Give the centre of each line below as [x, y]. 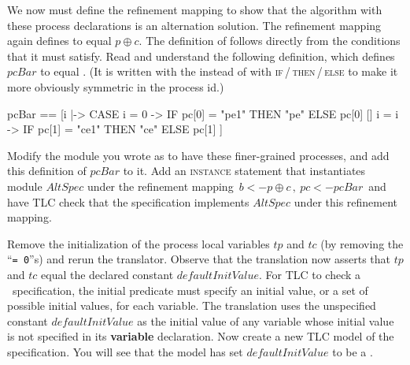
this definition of [47, 171]
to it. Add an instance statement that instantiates [244, 171]
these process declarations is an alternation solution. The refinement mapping [194, 25]
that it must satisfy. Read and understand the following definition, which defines [201, 56]
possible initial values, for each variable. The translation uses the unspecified [192, 305]
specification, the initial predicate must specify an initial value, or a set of [190, 290]
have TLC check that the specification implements [128, 201]
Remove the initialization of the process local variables [139, 243]
